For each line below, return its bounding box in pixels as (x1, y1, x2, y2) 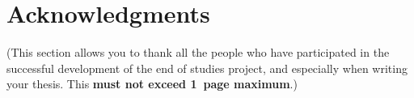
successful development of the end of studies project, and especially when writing (6, 59, 408, 76)
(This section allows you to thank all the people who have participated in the (6, 44, 390, 61)
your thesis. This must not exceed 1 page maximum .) (6, 75, 298, 92)
